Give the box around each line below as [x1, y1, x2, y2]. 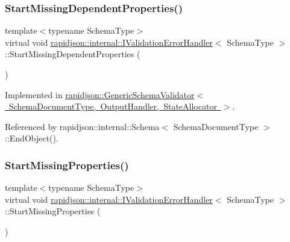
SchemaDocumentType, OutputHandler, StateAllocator [8, 100, 217, 113]
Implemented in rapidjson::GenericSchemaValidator [5, 88, 195, 101]
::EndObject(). [5, 132, 58, 144]
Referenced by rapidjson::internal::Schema [5, 120, 160, 132]
